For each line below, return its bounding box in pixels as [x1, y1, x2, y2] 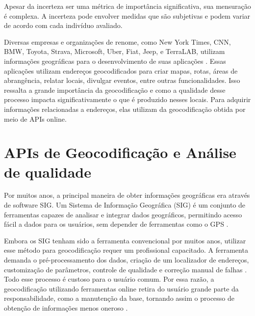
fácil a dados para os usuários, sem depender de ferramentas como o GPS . [4, 219, 229, 229]
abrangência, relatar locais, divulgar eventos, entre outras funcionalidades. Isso [4, 75, 240, 85]
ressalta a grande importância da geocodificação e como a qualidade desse [4, 84, 226, 95]
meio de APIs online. [4, 113, 67, 124]
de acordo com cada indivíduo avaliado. [4, 20, 123, 30]
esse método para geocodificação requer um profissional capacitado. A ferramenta [4, 245, 248, 255]
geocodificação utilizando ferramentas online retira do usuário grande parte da [4, 283, 239, 293]
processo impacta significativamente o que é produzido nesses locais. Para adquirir [4, 94, 251, 105]
